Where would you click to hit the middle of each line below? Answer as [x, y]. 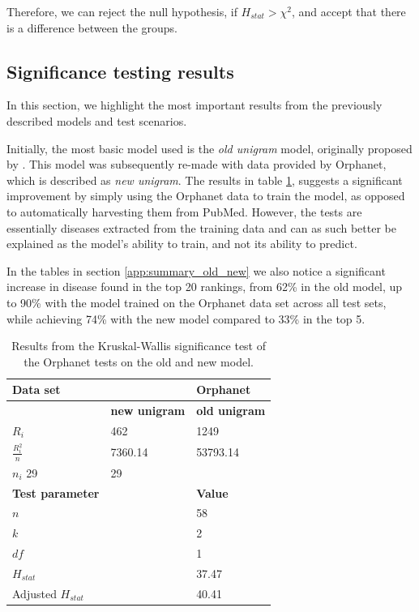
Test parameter [56, 492]
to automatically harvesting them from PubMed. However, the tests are [184, 211]
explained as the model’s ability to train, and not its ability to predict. [182, 244]
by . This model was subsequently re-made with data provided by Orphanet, [197, 164]
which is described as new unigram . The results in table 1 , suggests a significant [205, 180]
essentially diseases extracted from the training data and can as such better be [201, 227]
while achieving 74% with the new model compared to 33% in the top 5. [186, 318]
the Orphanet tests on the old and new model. [139, 361]
